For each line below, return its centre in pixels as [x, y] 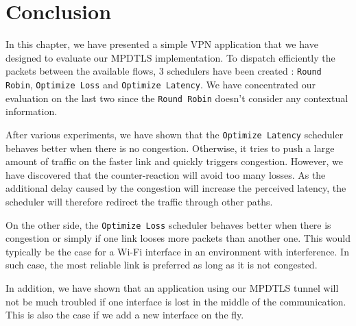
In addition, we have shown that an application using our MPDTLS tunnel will [172, 287]
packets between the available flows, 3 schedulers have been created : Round [164, 71]
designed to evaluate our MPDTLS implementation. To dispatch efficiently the [170, 57]
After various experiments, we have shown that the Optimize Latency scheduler [175, 134]
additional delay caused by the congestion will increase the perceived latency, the [176, 188]
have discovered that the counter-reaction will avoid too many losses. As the [166, 174]
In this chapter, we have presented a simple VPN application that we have [162, 44]
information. [32, 111]
